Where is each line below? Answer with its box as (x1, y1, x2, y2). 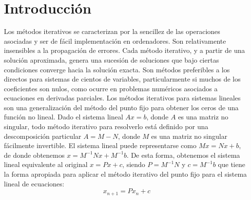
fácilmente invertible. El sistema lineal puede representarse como (4, 140, 196, 150)
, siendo (122, 159, 145, 169)
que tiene (218, 159, 245, 169)
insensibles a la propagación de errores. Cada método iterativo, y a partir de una (4, 45, 245, 55)
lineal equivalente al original (4, 159, 88, 169)
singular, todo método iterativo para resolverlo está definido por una (4, 121, 209, 132)
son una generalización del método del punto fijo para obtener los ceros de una (4, 102, 239, 112)
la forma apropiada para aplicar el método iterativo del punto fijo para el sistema (4, 169, 247, 179)
